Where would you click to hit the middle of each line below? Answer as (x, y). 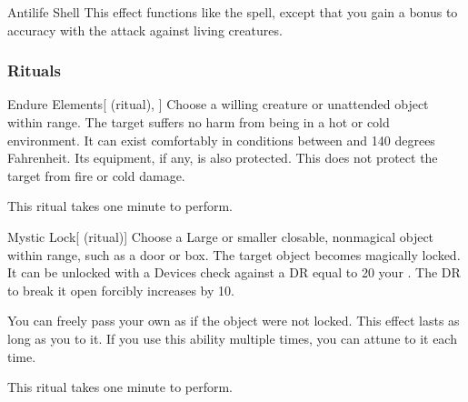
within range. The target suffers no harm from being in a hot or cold (199, 122)
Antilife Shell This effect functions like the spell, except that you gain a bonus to (233, 12)
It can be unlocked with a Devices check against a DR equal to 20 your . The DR (234, 272)
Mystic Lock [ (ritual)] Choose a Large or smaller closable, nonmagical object (221, 236)
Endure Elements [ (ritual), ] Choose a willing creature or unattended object (218, 104)
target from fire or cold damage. (96, 175)
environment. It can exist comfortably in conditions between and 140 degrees (221, 140)
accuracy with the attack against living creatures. (145, 30)
